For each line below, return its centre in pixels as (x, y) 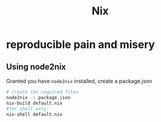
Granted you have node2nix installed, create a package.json (79, 81)
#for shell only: (28, 109)
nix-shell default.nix (34, 114)
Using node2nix (36, 67)
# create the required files (42, 92)
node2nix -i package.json (38, 97)
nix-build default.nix (34, 103)
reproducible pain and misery (80, 45)
